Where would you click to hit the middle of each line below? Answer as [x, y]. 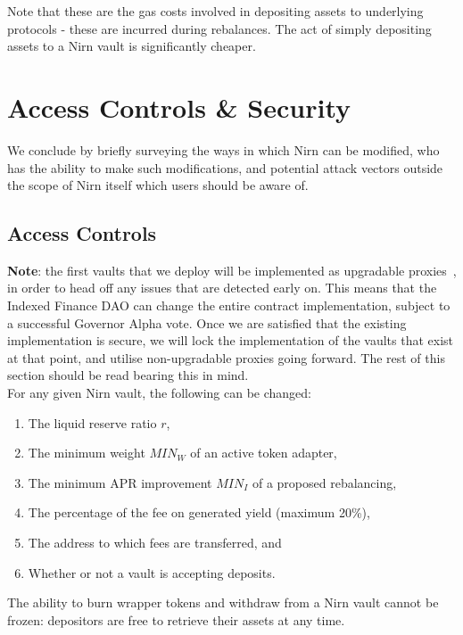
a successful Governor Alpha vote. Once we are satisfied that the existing [207, 322]
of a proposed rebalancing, [324, 482]
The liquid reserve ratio [92, 422]
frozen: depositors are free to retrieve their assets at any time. [176, 619]
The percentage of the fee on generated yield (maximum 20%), [199, 512]
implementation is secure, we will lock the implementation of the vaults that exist [231, 340]
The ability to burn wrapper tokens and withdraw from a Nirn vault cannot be [223, 602]
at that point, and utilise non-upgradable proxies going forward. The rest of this [226, 357]
